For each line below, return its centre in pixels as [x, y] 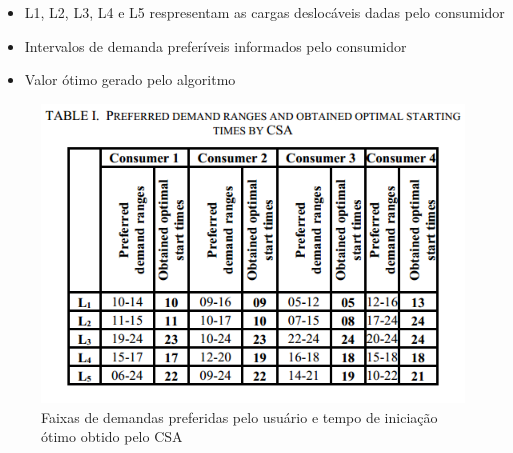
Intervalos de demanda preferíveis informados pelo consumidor [215, 45]
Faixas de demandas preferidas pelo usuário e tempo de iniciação [239, 416]
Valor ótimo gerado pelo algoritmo [130, 79]
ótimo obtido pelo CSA [112, 436]
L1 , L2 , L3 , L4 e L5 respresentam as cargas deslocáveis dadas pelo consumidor [264, 12]
